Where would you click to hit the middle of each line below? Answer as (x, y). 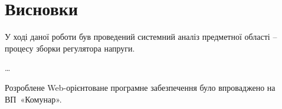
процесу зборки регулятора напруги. (70, 48)
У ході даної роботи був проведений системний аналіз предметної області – (141, 37)
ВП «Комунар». (33, 99)
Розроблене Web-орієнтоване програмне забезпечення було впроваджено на (140, 87)
